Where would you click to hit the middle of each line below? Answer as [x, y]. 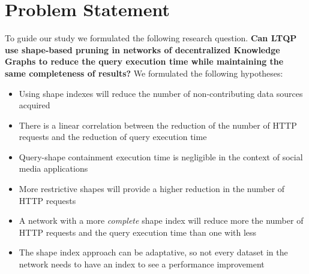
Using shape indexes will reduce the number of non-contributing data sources [161, 93]
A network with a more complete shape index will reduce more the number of [161, 220]
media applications [53, 168]
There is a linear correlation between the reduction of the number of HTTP [158, 125]
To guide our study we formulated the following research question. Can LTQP [151, 38]
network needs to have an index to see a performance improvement [142, 264]
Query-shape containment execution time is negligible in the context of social [161, 156]
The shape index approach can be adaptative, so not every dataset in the [153, 252]
